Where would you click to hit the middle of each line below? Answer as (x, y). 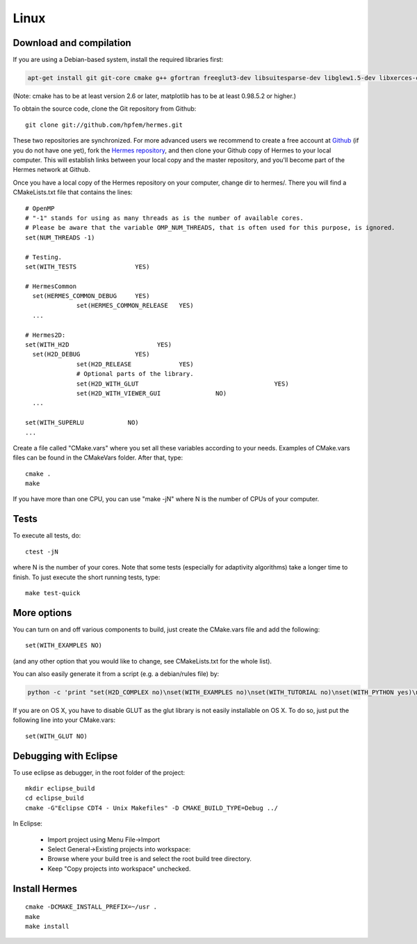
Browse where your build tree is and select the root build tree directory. (149, 859)
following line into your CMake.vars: (64, 720)
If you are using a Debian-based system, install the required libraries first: (118, 60)
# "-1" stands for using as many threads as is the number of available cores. (164, 218)
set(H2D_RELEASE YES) (135, 364)
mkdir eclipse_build (60, 789)
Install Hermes (45, 889)
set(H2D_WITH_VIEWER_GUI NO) (152, 393)
